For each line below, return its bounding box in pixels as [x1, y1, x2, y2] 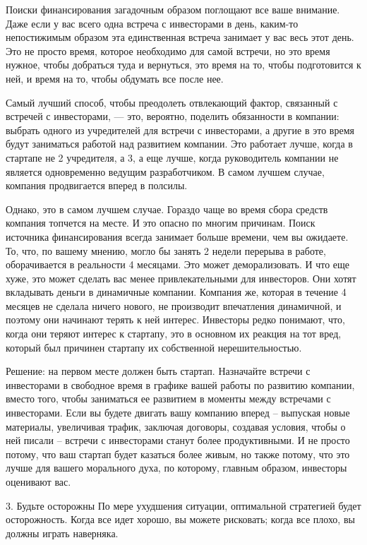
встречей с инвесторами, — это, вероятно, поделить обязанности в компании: [6, 109, 339, 124]
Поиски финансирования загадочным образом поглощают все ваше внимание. [6, 2, 340, 16]
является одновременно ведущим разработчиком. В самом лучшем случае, [6, 164, 325, 179]
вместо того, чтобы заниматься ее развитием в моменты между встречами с [6, 391, 331, 406]
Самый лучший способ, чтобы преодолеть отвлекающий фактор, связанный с [6, 95, 338, 109]
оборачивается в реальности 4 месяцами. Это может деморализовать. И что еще [6, 257, 350, 272]
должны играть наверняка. [6, 525, 119, 540]
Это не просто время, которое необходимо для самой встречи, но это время [6, 43, 330, 58]
